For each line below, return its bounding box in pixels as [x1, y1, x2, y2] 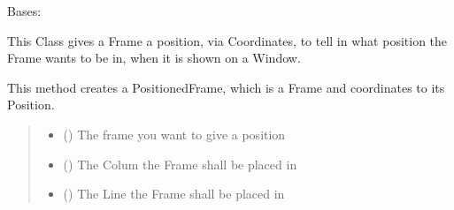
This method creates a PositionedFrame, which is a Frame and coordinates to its [7, 78, 445, 96]
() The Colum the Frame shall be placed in [63, 154, 297, 173]
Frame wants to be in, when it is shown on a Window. [7, 49, 301, 67]
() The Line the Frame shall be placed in [63, 184, 285, 203]
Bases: [7, 2, 42, 19]
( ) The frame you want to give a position [63, 124, 286, 143]
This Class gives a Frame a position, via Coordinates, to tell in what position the [7, 31, 448, 49]
